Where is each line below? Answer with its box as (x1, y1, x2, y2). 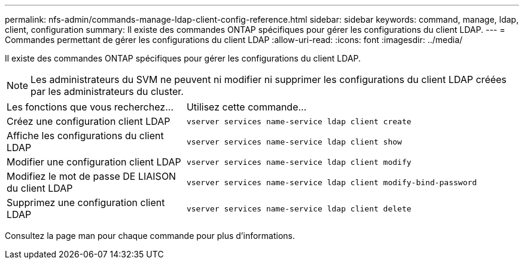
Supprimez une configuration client (7, 197, 165, 208)
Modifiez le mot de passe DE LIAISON (7, 170, 176, 182)
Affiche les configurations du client (7, 130, 164, 142)
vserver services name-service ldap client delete (186, 204, 412, 213)
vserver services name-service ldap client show (186, 137, 402, 146)
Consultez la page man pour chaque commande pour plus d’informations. (5, 231, 295, 241)
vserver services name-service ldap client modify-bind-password (186, 177, 477, 187)
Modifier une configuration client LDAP (7, 156, 181, 168)
